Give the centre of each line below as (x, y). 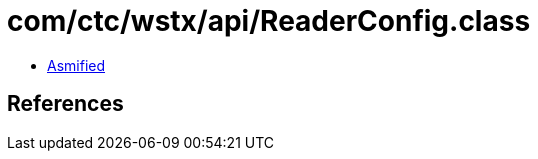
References (65, 104)
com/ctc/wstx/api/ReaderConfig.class (269, 21)
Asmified (76, 65)
